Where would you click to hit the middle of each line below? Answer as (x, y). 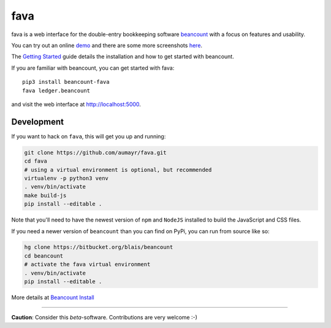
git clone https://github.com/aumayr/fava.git (95, 152)
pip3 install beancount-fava (66, 82)
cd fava (36, 161)
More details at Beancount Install (53, 297)
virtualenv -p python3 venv (66, 178)
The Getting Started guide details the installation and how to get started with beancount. (123, 57)
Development (38, 121)
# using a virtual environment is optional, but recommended (118, 170)
